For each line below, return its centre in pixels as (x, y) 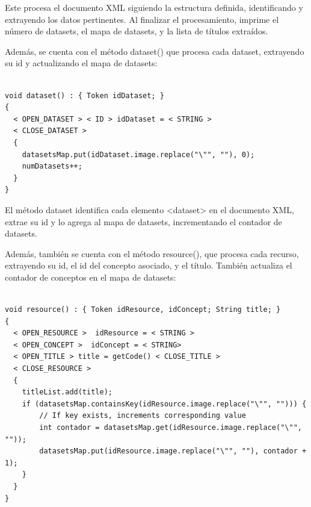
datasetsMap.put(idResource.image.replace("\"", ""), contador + (173, 451)
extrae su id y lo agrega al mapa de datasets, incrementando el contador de (143, 221)
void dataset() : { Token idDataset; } (85, 95)
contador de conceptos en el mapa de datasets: (91, 277)
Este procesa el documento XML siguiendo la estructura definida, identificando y (154, 7)
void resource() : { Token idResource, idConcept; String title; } (143, 310)
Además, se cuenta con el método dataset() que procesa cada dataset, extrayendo (155, 51)
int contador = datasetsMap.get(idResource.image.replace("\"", (171, 428)
